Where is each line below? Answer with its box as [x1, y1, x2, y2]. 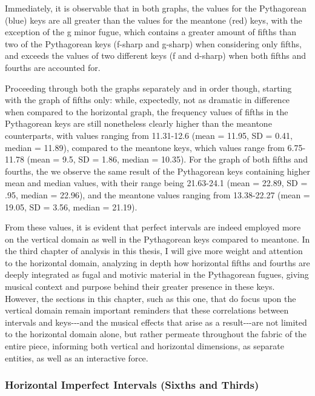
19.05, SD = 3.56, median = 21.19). [5, 200, 138, 213]
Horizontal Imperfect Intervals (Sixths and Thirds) [5, 377, 259, 392]
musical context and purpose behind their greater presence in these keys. [5, 280, 275, 293]
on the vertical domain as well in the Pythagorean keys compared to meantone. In [5, 232, 310, 245]
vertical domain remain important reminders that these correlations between [5, 304, 289, 317]
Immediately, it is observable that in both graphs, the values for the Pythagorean [5, 2, 307, 14]
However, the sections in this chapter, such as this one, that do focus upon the [5, 292, 296, 304]
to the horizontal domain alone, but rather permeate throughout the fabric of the [5, 327, 307, 340]
